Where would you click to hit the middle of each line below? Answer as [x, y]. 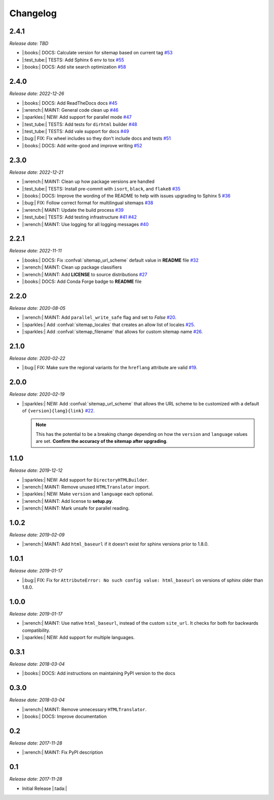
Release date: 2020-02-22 [37, 358]
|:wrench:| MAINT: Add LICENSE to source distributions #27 [85, 274]
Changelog [33, 13]
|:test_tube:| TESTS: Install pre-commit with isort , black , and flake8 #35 [101, 188]
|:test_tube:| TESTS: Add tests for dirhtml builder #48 [80, 124]
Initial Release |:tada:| [44, 788]
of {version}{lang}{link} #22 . [58, 411]
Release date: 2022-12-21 [36, 172]
